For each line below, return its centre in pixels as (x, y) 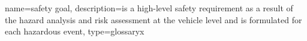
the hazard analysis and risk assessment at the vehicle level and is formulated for (153, 19)
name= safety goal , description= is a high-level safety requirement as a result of (149, 8)
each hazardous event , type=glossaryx (75, 31)
